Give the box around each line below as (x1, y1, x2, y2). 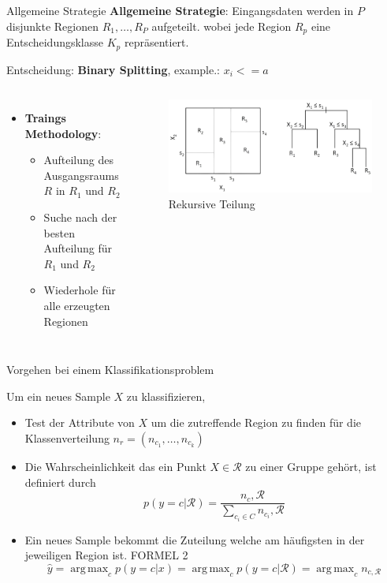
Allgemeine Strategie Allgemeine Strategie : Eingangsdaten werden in (6, 2, 354, 18)
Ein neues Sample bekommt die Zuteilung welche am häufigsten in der (24, 531, 365, 547)
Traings (24, 110, 66, 126)
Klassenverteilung (24, 430, 110, 446)
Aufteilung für (43, 240, 113, 256)
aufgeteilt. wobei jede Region (151, 17, 292, 34)
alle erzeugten (43, 297, 110, 314)
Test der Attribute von (24, 414, 135, 431)
